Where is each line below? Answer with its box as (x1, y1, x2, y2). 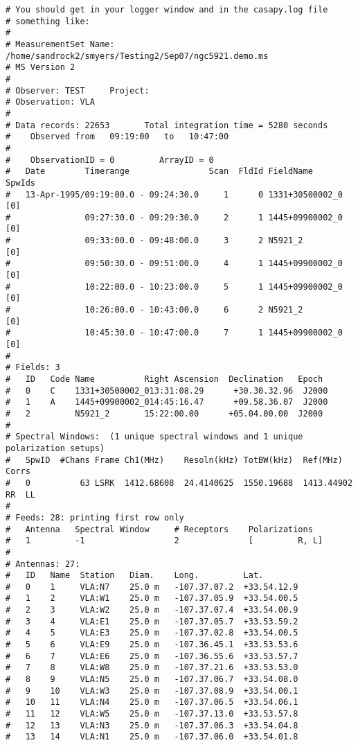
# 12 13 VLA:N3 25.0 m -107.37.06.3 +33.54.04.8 (6, 720, 298, 730)
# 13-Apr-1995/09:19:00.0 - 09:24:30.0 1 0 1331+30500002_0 (6, 189, 343, 200)
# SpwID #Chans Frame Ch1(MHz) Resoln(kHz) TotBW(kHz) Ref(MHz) (6, 455, 343, 465)
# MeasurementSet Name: (6, 39, 115, 49)
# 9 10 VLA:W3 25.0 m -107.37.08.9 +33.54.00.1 (6, 685, 298, 696)
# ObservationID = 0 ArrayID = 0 (6, 155, 214, 165)
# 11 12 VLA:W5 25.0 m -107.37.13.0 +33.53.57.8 (6, 709, 298, 719)
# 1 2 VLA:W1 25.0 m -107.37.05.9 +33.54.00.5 (6, 593, 298, 604)
